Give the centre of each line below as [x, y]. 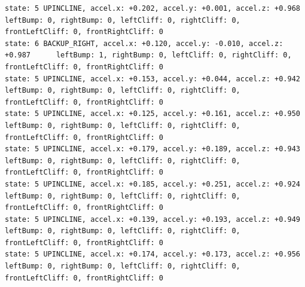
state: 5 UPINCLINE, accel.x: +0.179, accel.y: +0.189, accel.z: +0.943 [152, 149]
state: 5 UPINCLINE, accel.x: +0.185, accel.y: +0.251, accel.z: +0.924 [152, 184]
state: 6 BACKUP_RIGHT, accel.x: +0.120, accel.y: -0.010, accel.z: [144, 43]
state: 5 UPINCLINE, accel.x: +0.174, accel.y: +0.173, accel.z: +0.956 [152, 254]
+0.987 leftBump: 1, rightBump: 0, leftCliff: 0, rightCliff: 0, [148, 55]
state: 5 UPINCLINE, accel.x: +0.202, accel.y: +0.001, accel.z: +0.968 [152, 8]
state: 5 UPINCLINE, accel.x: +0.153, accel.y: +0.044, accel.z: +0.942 [152, 79]
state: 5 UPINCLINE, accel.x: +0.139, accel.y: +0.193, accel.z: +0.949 [152, 219]
